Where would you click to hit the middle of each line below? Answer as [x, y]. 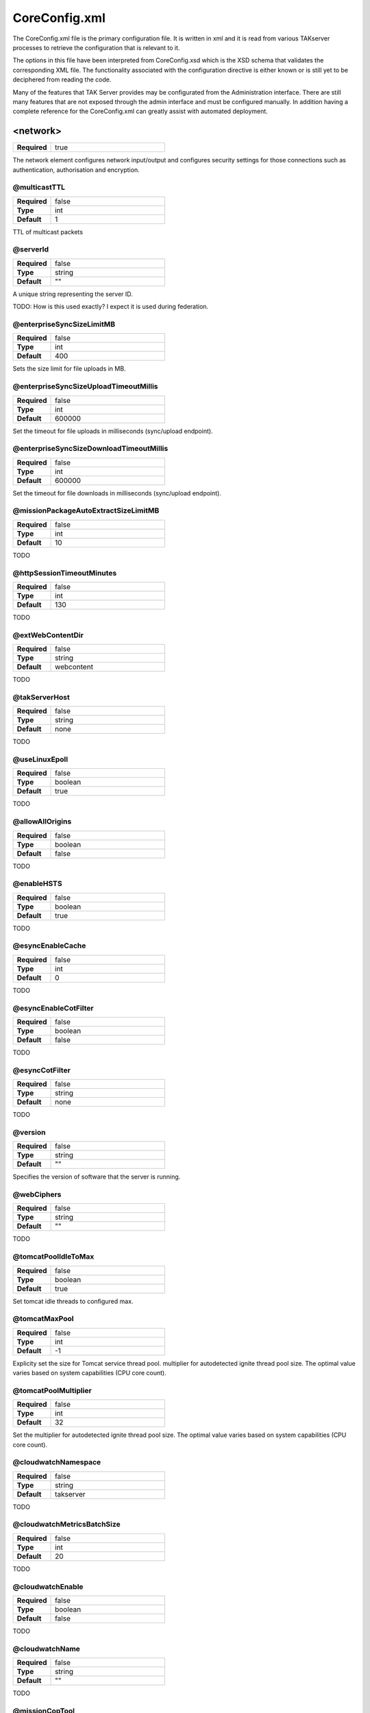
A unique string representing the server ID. [73, 294]
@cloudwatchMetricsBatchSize [67, 1525]
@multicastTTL [39, 187]
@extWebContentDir [48, 635]
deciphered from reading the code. [62, 79]
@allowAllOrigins [42, 822]
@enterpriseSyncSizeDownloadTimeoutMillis [90, 449]
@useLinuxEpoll [40, 759]
